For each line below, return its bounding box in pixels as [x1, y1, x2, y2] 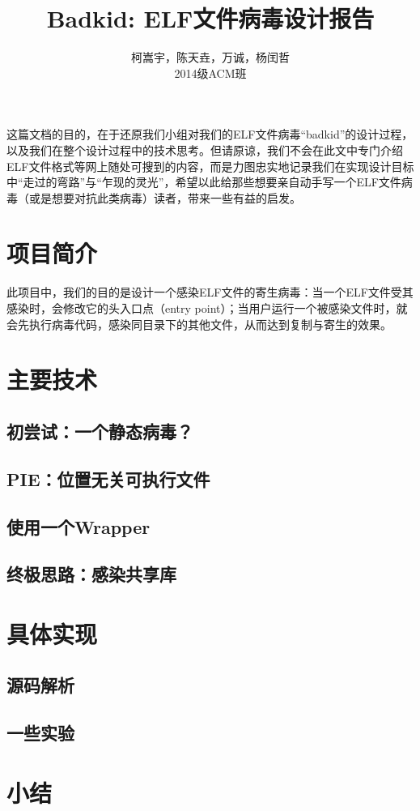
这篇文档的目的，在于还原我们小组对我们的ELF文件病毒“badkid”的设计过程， [6, 126, 414, 143]
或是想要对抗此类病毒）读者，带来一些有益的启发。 [28, 189, 301, 206]
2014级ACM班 [174, 64, 247, 81]
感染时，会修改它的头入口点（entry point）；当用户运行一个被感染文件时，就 [6, 300, 408, 316]
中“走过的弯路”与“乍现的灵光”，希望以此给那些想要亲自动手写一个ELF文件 [6, 173, 401, 190]
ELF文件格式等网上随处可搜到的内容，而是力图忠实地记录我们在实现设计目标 [6, 157, 414, 174]
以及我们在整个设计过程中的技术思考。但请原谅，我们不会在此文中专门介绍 [6, 141, 403, 158]
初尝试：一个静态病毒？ [6, 418, 193, 443]
